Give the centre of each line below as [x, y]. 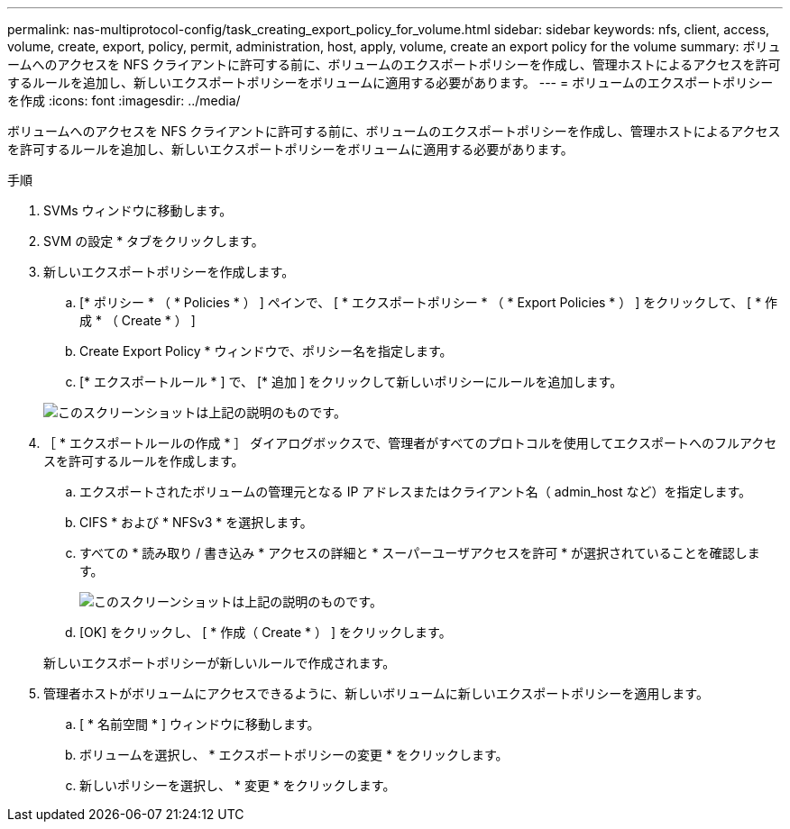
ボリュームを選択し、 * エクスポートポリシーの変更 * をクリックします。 [294, 755]
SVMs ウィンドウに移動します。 [138, 210]
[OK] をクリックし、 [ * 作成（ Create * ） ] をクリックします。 [266, 632]
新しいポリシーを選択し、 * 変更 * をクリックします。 [238, 785]
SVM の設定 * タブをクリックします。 [154, 241]
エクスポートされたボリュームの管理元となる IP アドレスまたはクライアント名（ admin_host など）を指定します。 [416, 492]
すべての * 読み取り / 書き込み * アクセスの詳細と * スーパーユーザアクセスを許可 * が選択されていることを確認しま [420, 553]
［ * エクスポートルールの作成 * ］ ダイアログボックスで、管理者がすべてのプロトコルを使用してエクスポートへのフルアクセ [410, 443]
